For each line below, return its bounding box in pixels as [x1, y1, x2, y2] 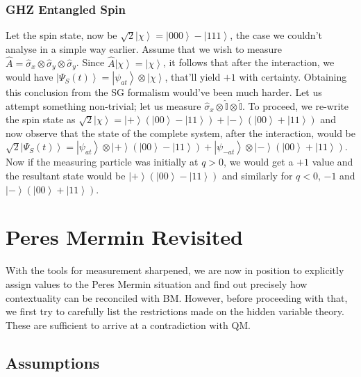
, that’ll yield [165, 70, 221, 84]
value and [312, 154, 353, 169]
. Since [76, 55, 105, 70]
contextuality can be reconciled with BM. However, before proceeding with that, [6, 290, 348, 305]
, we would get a [224, 154, 294, 169]
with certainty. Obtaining [239, 70, 347, 84]
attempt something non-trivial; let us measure [6, 98, 201, 113]
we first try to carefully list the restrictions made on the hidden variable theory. [6, 304, 344, 319]
